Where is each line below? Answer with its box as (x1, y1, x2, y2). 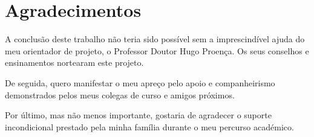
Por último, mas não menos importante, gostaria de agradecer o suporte (5, 109, 272, 121)
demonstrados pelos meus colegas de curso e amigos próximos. (5, 88, 235, 101)
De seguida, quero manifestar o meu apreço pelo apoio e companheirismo (5, 76, 275, 89)
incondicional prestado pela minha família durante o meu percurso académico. (5, 120, 294, 133)
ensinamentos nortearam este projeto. (5, 56, 144, 69)
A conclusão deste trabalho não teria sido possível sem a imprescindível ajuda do (5, 33, 305, 45)
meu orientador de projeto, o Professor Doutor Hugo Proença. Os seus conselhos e (5, 44, 309, 57)
